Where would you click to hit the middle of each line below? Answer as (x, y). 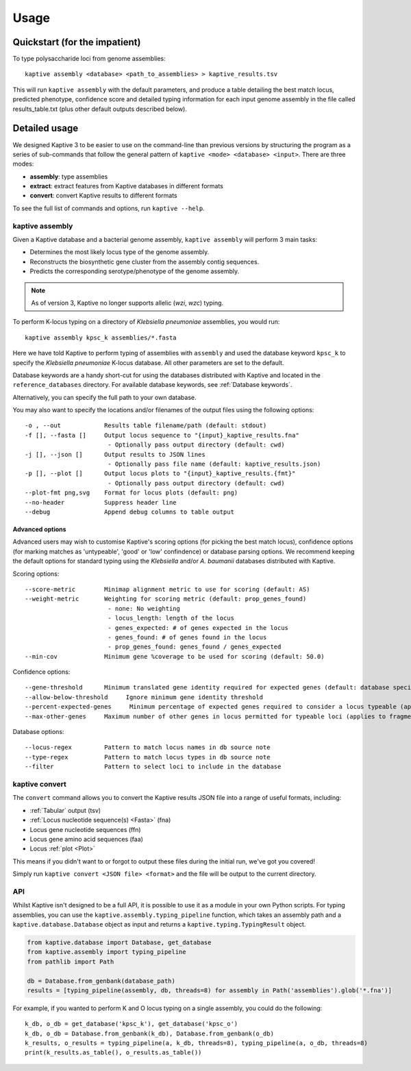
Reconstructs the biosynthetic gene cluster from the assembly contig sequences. (145, 262)
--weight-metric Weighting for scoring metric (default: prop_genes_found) (166, 599)
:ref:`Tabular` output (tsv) (65, 810)
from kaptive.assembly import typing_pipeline (107, 952)
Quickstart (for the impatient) (77, 42)
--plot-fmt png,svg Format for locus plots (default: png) (132, 493)
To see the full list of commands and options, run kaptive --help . (109, 208)
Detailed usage (46, 128)
